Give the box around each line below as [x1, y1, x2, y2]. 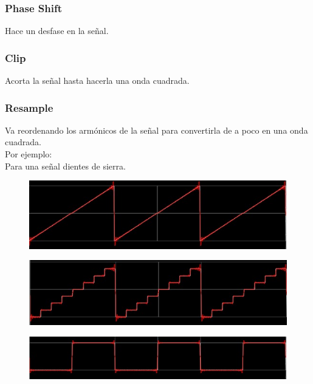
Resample [5, 100, 53, 115]
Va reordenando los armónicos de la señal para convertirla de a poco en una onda [5, 123, 308, 136]
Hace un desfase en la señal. [5, 24, 109, 37]
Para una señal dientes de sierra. [5, 159, 126, 172]
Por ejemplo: [5, 148, 52, 160]
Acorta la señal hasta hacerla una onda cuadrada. [5, 74, 190, 87]
